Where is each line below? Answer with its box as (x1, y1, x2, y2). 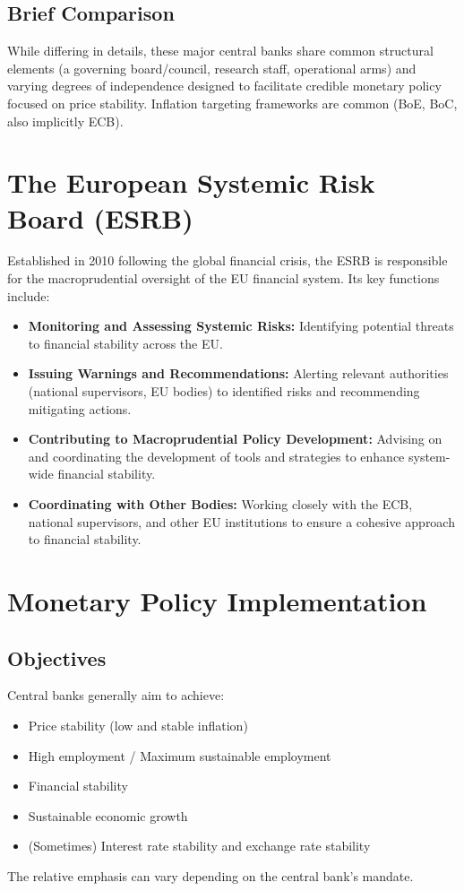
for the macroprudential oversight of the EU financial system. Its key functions (7, 269, 440, 288)
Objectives (7, 644, 107, 671)
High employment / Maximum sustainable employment (28, 746, 331, 765)
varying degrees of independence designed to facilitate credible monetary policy (7, 76, 442, 95)
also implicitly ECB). (7, 111, 124, 130)
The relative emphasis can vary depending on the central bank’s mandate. (7, 866, 414, 885)
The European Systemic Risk (7, 164, 375, 201)
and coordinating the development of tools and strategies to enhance (28, 446, 405, 465)
